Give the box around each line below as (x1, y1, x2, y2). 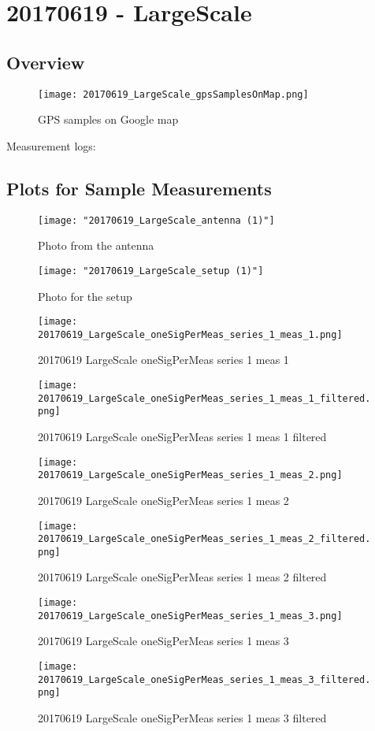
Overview (6, 50, 85, 74)
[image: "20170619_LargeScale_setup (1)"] (38, 265, 264, 276)
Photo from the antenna (38, 237, 154, 254)
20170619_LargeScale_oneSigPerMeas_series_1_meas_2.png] (38, 469, 343, 481)
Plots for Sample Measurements (6, 176, 272, 200)
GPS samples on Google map (38, 111, 179, 128)
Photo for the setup (38, 288, 132, 304)
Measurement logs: (6, 137, 96, 154)
